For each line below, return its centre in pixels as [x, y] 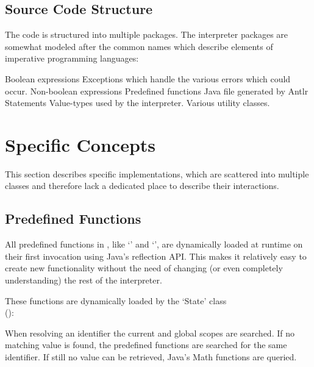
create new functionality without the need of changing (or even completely [144, 268]
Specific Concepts [80, 144]
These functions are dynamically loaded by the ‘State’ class [116, 300]
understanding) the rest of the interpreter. [84, 280]
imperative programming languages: [72, 58]
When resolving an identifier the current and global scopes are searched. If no [150, 333]
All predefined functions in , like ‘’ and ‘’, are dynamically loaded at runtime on [154, 244]
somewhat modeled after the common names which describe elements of [139, 46]
